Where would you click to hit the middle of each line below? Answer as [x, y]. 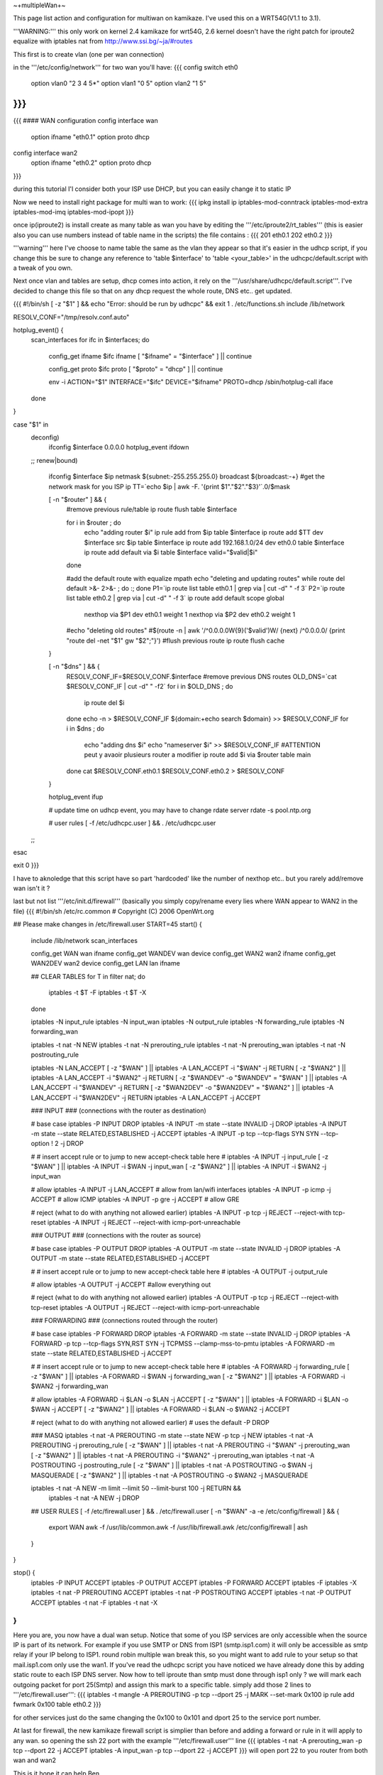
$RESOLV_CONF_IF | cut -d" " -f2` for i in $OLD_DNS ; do [150, 687]
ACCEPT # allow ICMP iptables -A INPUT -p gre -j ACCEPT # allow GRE [135, 1199]
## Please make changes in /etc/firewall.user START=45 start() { [107, 924]
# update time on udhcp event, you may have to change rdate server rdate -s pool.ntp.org [180, 810]
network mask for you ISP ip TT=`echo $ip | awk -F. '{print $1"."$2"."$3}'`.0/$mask [170, 486]
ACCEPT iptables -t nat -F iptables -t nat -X [94, 1602]
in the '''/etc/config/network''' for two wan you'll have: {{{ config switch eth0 [126, 67]
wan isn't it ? [32, 888]
